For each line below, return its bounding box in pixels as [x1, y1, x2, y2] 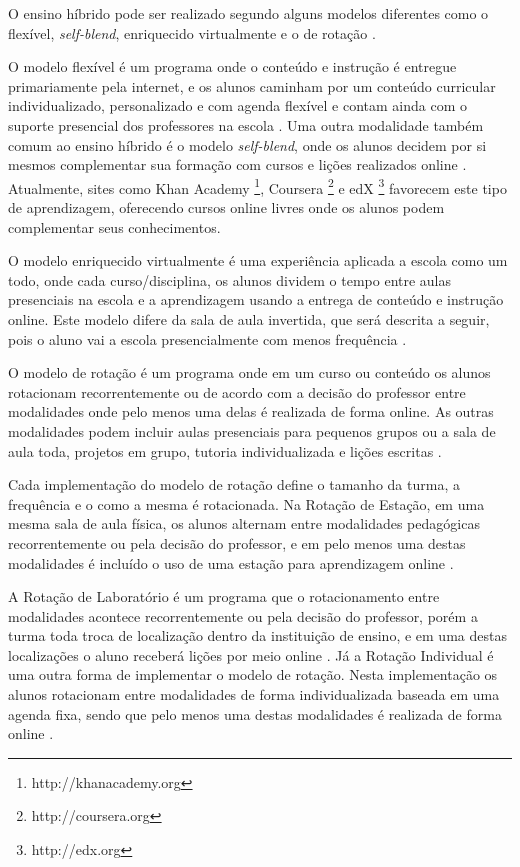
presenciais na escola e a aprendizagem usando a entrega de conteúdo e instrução [8, 289, 504, 310]
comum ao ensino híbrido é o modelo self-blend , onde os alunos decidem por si [8, 134, 487, 155]
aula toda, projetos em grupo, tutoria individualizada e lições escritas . [8, 440, 442, 461]
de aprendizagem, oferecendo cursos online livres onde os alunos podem [8, 197, 445, 217]
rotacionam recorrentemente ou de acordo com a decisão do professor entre [8, 381, 466, 402]
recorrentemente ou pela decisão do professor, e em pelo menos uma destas [8, 532, 466, 553]
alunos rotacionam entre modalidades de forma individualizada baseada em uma [8, 684, 500, 705]
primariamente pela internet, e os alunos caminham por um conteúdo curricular [8, 75, 496, 96]
